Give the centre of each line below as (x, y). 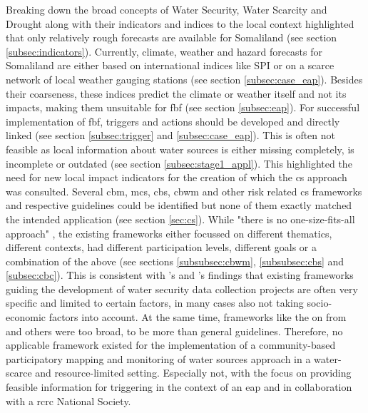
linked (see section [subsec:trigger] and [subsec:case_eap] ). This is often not (170, 135)
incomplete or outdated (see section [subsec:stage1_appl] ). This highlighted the (179, 163)
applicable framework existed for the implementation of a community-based (171, 345)
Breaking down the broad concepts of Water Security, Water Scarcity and (167, 9)
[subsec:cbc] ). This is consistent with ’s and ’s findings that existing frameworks (180, 275)
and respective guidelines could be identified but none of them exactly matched (179, 205)
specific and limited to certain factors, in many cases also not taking (155, 303)
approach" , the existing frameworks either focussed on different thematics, (169, 233)
